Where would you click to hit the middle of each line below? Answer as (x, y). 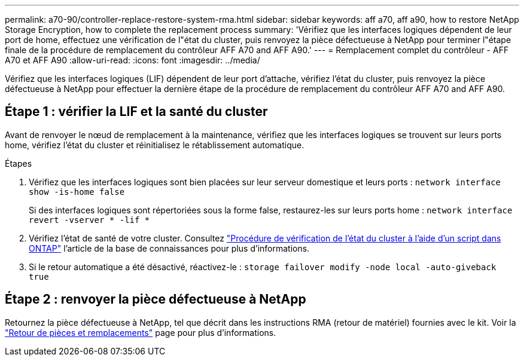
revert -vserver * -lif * (89, 220)
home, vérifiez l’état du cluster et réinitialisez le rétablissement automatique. (155, 145)
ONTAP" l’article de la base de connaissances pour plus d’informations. (169, 248)
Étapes (19, 163)
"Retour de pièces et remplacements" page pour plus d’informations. (141, 332)
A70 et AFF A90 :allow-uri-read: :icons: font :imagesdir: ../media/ (132, 60)
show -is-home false (77, 192)
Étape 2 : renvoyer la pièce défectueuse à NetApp (156, 299)
